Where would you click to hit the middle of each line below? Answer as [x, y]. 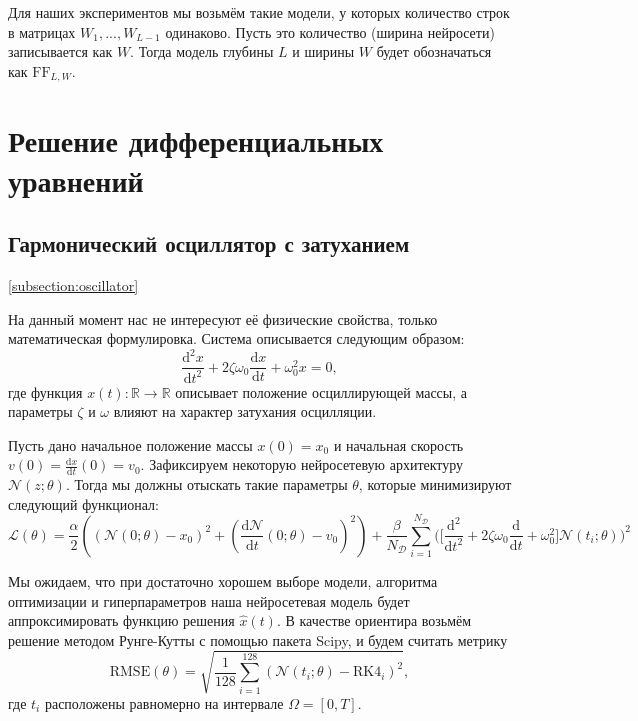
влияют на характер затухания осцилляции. [245, 411]
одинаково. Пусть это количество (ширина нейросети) [330, 31]
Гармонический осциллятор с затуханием [209, 243]
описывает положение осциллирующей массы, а [321, 391]
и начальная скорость [398, 444]
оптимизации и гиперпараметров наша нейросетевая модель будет [209, 600]
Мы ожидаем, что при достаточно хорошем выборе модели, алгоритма [223, 580]
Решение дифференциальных [196, 140]
